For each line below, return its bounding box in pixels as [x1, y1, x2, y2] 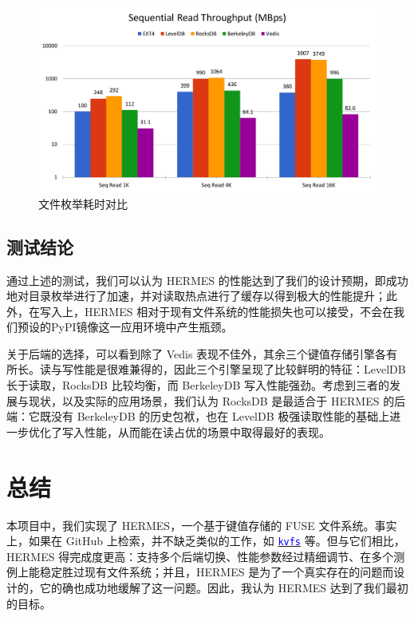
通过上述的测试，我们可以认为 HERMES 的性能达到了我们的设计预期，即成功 [6, 271, 408, 288]
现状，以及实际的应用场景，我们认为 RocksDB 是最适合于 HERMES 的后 [28, 392, 406, 409]
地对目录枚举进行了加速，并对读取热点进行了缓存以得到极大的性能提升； [6, 287, 386, 304]
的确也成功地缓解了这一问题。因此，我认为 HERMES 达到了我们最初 [50, 579, 408, 595]
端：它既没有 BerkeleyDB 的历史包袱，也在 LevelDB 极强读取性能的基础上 [6, 408, 390, 425]
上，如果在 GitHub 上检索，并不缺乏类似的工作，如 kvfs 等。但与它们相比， [6, 532, 405, 549]
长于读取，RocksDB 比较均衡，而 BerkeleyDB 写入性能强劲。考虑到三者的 [6, 377, 389, 394]
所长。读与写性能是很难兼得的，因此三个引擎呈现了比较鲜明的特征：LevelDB [6, 361, 406, 378]
